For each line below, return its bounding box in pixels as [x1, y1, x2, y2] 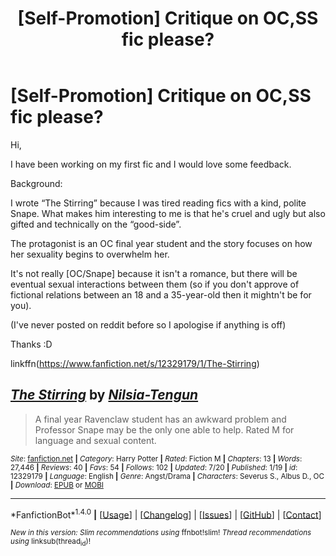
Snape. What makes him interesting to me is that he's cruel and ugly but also [10, 207, 326, 219]
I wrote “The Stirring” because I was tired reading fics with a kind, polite [10, 197, 307, 209]
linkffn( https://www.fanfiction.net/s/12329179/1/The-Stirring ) [10, 357, 260, 369]
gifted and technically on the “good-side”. [10, 218, 182, 230]
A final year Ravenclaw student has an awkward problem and [34, 413, 287, 425]
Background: [10, 177, 63, 189]
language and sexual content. [34, 434, 157, 446]
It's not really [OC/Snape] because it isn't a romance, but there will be [10, 267, 298, 279]
